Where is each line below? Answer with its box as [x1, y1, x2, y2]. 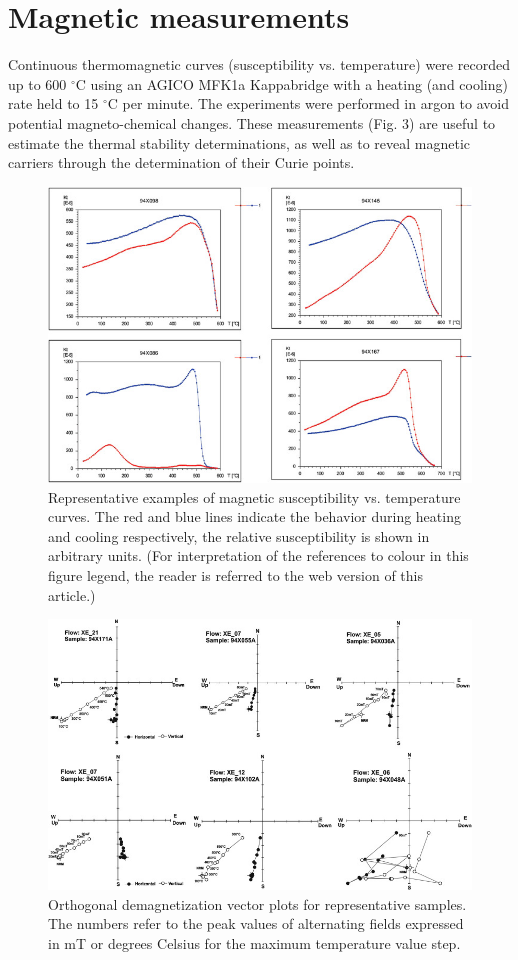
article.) [48, 584, 96, 605]
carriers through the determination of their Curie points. [8, 152, 355, 173]
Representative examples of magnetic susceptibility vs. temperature [48, 486, 461, 507]
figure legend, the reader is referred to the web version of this [48, 565, 423, 586]
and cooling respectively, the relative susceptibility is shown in [48, 525, 430, 546]
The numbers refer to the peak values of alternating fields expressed [48, 913, 464, 934]
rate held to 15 [8, 93, 99, 114]
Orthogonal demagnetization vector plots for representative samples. [48, 893, 467, 914]
